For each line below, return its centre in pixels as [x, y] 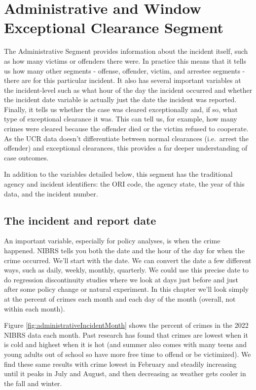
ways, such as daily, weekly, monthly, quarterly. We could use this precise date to [127, 270]
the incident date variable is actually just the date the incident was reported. [120, 99]
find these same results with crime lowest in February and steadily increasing [120, 364]
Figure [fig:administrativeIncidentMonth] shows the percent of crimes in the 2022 [126, 325]
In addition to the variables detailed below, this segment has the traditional [118, 174]
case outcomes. [26, 157]
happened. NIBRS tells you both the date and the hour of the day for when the [124, 251]
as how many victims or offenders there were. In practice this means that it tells [125, 60]
